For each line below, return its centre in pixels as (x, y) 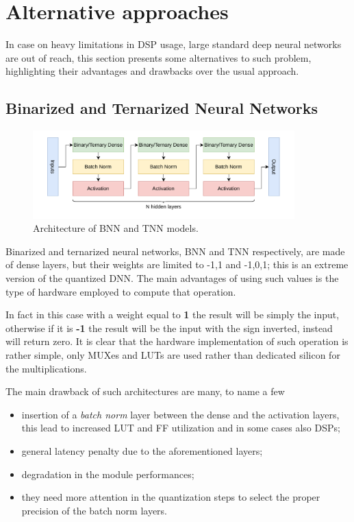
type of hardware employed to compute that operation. (121, 291)
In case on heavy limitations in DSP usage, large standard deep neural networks (174, 44)
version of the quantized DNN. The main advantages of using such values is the (172, 278)
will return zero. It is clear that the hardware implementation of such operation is (177, 341)
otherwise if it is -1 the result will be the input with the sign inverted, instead (169, 328)
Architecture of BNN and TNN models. (116, 228)
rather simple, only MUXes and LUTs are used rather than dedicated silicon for (173, 355)
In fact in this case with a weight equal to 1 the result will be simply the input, (173, 315)
